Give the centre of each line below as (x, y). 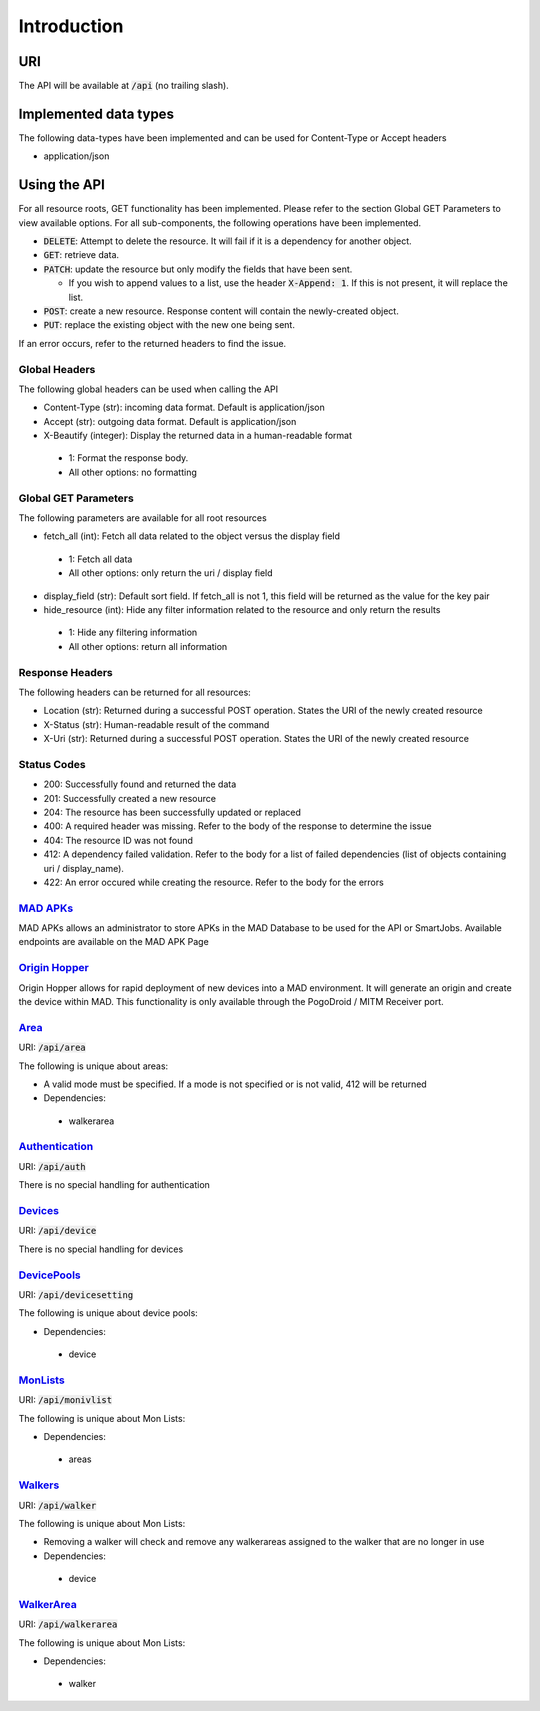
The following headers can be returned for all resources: (135, 692)
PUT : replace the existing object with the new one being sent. (169, 325)
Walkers (39, 1485)
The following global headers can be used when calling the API (148, 389)
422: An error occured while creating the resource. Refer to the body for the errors (213, 882)
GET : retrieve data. (81, 255)
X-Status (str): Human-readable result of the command (156, 724)
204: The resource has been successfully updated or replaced (172, 812)
